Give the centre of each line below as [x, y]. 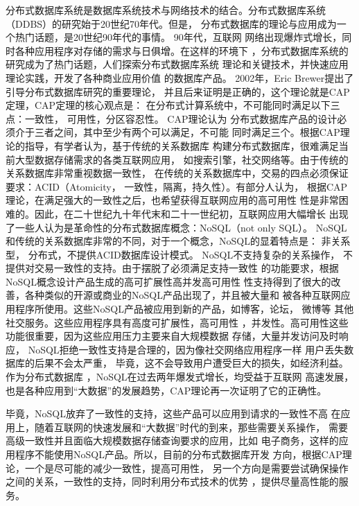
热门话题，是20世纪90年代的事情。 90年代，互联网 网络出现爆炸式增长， [178, 37]
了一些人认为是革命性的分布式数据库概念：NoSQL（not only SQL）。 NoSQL [176, 227]
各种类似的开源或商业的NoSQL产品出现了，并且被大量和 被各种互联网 [183, 295]
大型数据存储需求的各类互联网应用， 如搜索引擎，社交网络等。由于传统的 [182, 159]
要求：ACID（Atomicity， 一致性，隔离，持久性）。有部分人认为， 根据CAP [177, 186]
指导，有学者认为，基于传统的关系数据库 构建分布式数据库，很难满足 [182, 145]
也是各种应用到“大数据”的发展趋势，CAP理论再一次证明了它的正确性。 [166, 390]
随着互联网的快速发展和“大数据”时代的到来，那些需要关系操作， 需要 [191, 427]
